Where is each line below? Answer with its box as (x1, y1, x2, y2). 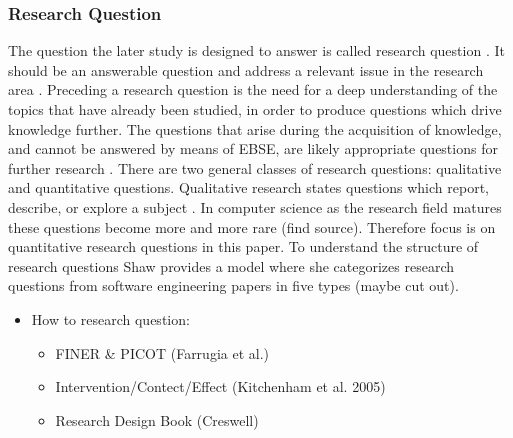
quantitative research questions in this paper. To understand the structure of (8, 236, 479, 257)
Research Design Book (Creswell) (55, 409, 259, 430)
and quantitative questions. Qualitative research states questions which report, (8, 177, 489, 198)
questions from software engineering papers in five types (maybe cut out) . (8, 275, 459, 296)
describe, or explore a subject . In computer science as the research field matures (8, 196, 502, 217)
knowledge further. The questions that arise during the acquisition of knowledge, (8, 118, 502, 139)
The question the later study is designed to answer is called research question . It (8, 40, 505, 61)
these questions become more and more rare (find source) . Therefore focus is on (8, 216, 496, 237)
